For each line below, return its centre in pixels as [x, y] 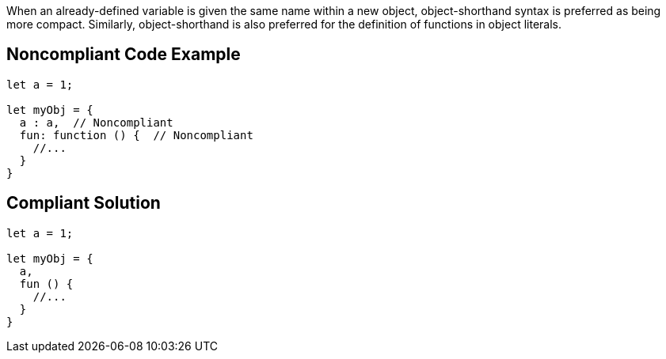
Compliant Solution [84, 203]
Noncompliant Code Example [124, 55]
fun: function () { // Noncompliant [136, 135]
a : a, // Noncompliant [96, 122]
